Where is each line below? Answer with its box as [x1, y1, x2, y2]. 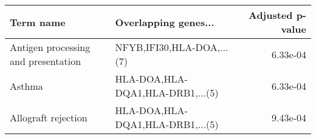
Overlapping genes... [115, 15, 215, 29]
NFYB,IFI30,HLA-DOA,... [115, 40, 228, 54]
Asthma [10, 78, 43, 93]
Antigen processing [10, 40, 91, 54]
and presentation [10, 54, 81, 68]
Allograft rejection [10, 110, 88, 124]
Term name [10, 15, 66, 29]
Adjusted [248, 8, 293, 22]
